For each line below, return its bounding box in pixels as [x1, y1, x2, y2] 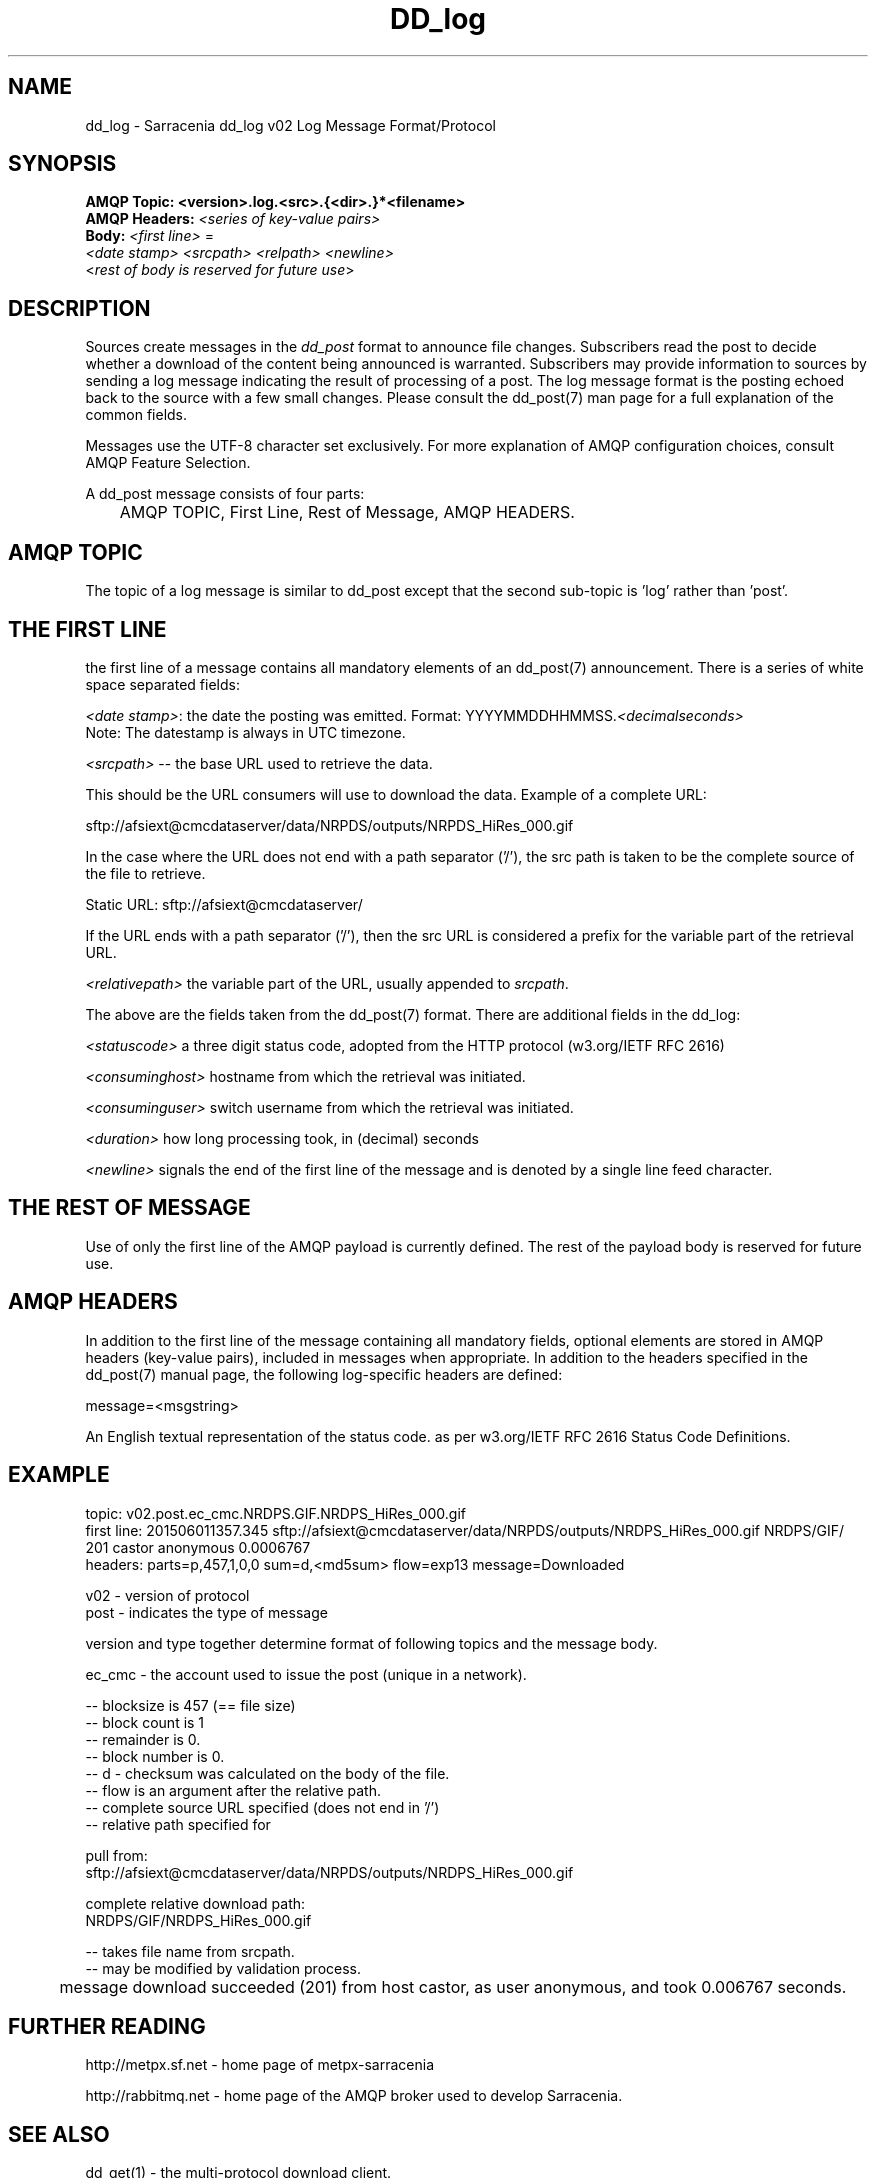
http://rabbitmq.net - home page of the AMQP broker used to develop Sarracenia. [85, 2087, 623, 2105]
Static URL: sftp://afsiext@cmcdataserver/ [85, 895, 363, 913]
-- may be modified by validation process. [85, 1959, 362, 1977]
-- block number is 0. [85, 1747, 225, 1765]
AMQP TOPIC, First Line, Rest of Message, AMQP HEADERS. [119, 502, 575, 523]
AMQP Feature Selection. [85, 454, 251, 472]
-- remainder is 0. [85, 1730, 201, 1748]
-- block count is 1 [85, 1713, 205, 1731]
